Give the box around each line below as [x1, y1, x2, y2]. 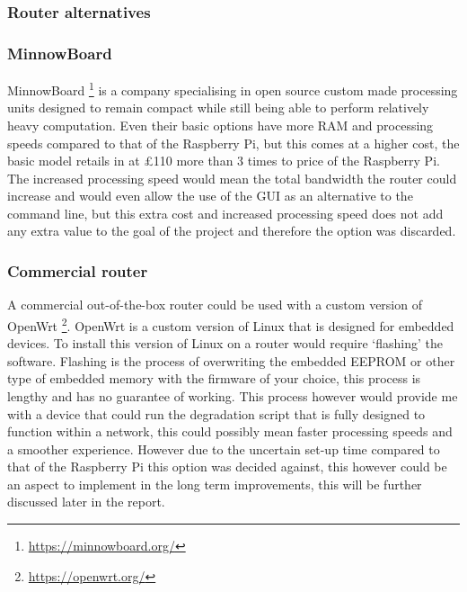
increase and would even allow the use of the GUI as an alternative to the [7, 186, 413, 205]
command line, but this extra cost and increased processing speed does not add [7, 203, 444, 222]
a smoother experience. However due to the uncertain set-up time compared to [7, 439, 440, 458]
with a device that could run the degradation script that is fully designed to [7, 404, 426, 423]
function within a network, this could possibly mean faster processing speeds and [7, 422, 453, 441]
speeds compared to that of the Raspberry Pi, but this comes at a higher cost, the [7, 133, 460, 152]
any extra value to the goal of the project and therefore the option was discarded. [7, 221, 456, 240]
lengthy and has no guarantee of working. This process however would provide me [7, 386, 458, 405]
